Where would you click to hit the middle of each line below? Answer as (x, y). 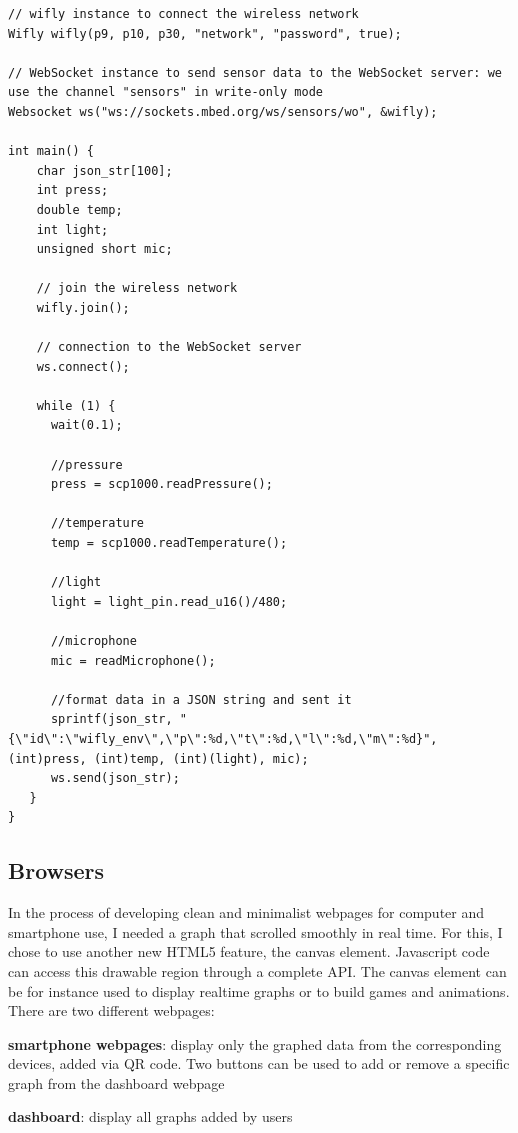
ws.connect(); (83, 366)
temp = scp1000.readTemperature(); (169, 543)
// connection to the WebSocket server (169, 347)
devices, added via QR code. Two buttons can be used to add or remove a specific (259, 1063)
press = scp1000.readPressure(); (161, 484)
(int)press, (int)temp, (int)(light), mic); (158, 758)
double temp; (79, 209)
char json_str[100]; (104, 170)
